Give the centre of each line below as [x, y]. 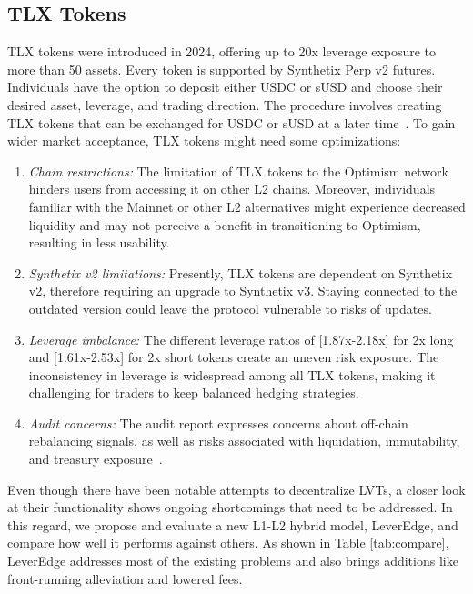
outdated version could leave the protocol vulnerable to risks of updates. [230, 308]
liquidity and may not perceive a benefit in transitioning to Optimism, [225, 224]
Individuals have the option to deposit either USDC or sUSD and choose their [225, 87]
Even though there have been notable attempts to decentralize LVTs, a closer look [236, 489]
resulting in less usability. [99, 242]
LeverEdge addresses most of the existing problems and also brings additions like [233, 561]
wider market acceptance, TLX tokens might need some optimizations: [204, 141]
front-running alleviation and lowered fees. [125, 578]
